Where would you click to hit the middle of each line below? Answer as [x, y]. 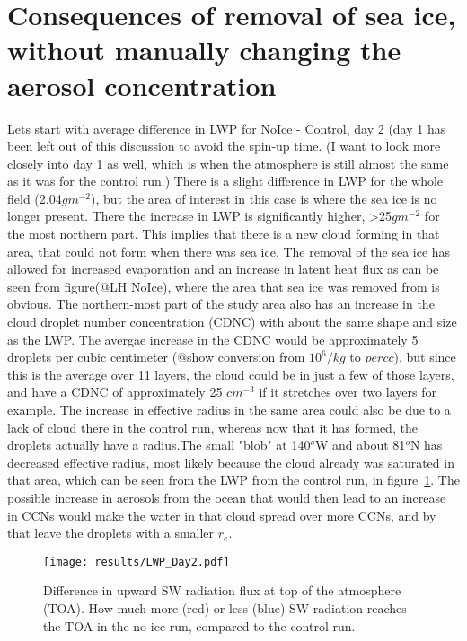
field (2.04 [35, 198]
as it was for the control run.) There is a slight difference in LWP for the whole [225, 181]
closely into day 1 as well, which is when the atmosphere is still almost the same [228, 163]
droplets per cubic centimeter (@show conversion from [156, 357]
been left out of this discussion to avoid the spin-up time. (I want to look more [224, 146]
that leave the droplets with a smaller [111, 533]
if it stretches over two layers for [348, 392]
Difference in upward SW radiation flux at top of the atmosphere [222, 590]
